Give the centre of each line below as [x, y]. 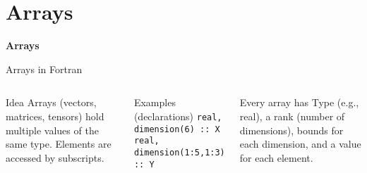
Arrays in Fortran [44, 69]
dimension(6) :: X [177, 129]
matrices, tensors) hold [55, 116]
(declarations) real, [178, 116]
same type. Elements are [59, 144]
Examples [155, 102]
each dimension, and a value [300, 144]
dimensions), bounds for [291, 130]
